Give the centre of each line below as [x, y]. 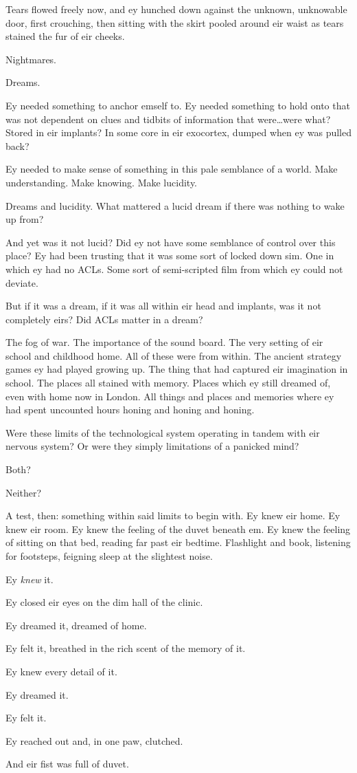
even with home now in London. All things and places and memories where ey [170, 396]
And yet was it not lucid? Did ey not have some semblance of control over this [171, 242]
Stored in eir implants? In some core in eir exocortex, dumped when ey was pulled [179, 132]
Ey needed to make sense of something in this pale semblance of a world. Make [172, 169]
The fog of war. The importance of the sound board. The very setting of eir [164, 342]
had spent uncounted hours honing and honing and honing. [130, 410]
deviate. [22, 282]
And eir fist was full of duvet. [67, 764]
